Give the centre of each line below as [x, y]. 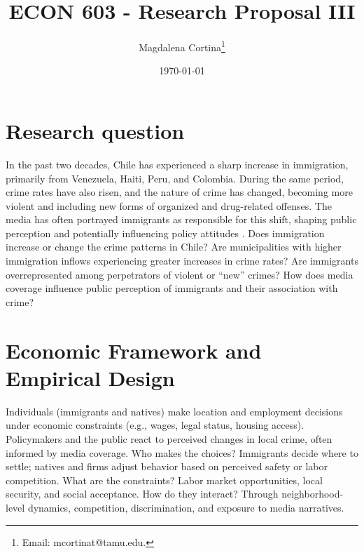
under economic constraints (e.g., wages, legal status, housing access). [155, 425]
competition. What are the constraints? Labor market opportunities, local [164, 480]
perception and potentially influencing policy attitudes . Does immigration [165, 233]
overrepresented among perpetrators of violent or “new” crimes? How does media [180, 274]
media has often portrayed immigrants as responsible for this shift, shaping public [181, 219]
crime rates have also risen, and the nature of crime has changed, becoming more [179, 192]
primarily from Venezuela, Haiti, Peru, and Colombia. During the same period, [175, 178]
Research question [95, 130]
